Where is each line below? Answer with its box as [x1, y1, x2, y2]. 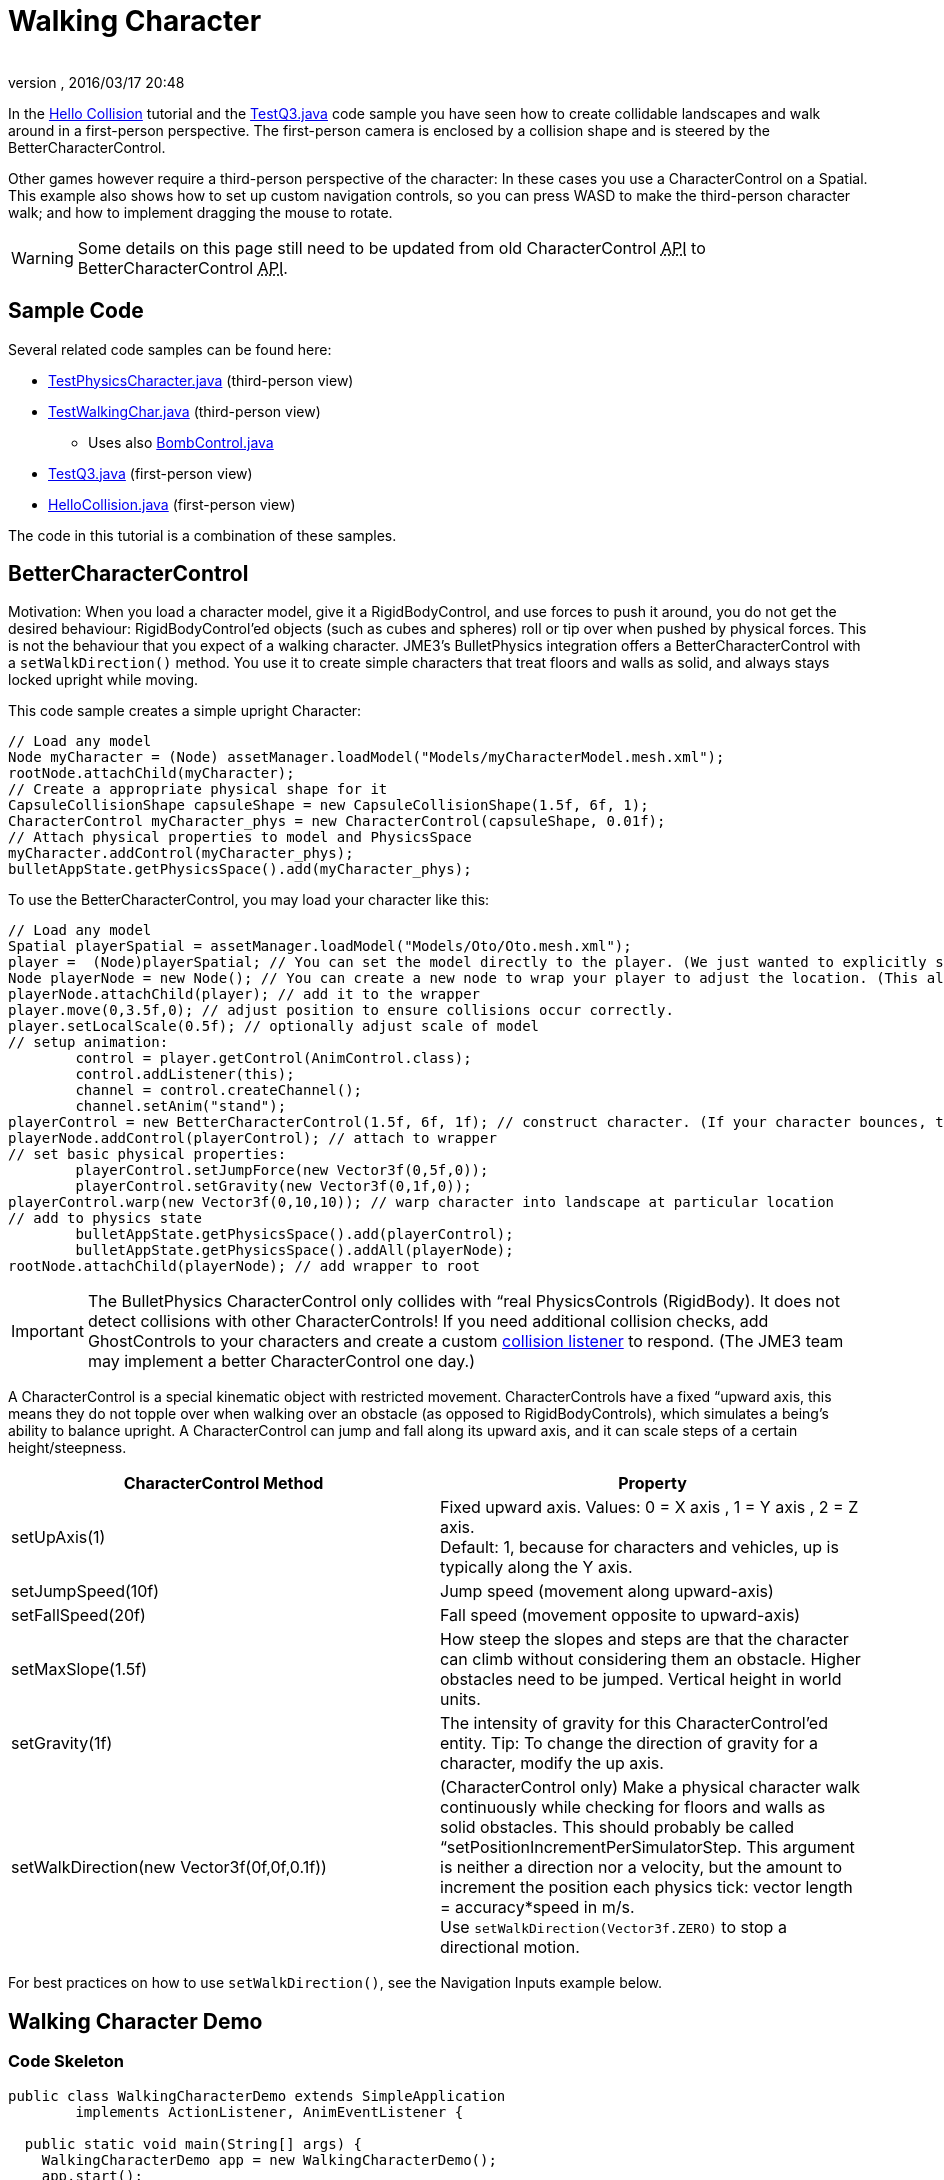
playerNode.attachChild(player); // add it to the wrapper [8, 986, 481, 1003]
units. [440, 1689, 481, 1710]
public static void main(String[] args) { [24, 2135, 363, 2152]
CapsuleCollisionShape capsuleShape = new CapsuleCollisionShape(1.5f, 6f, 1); [8, 797, 649, 814]
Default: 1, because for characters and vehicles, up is [440, 1537, 839, 1558]
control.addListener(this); [75, 1066, 295, 1083]
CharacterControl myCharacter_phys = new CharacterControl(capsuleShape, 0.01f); [8, 813, 666, 830]
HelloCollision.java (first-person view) [48, 495, 296, 513]
